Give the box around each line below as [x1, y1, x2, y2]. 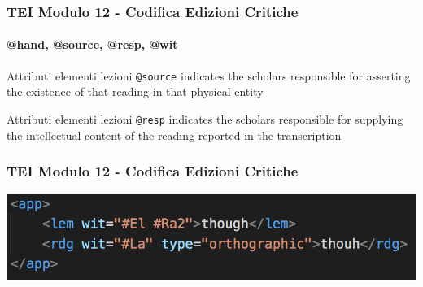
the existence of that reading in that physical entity [7, 83, 264, 100]
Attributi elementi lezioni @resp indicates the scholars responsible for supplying [7, 110, 403, 127]
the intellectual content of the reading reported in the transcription [7, 126, 342, 143]
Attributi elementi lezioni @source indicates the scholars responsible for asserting [7, 67, 411, 84]
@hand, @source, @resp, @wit [7, 36, 178, 53]
